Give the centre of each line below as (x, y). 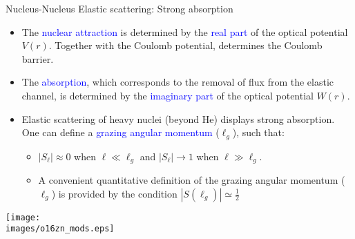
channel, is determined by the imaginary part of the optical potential (167, 95)
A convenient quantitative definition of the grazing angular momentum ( (192, 180)
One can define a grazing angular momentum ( (121, 132)
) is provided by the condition (114, 193)
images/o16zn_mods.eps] (60, 229)
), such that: (258, 132)
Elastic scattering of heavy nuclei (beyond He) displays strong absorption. (178, 118)
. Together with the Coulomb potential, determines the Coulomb (185, 45)
